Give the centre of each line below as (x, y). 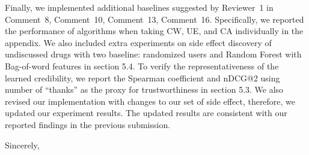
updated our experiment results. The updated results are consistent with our (146, 113)
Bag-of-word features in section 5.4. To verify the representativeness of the (142, 66)
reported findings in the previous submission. (88, 124)
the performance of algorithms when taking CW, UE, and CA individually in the (154, 31)
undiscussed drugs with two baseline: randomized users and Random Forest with (153, 54)
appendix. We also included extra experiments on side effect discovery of (138, 42)
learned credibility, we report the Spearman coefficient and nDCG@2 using (142, 77)
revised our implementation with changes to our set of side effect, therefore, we (150, 101)
